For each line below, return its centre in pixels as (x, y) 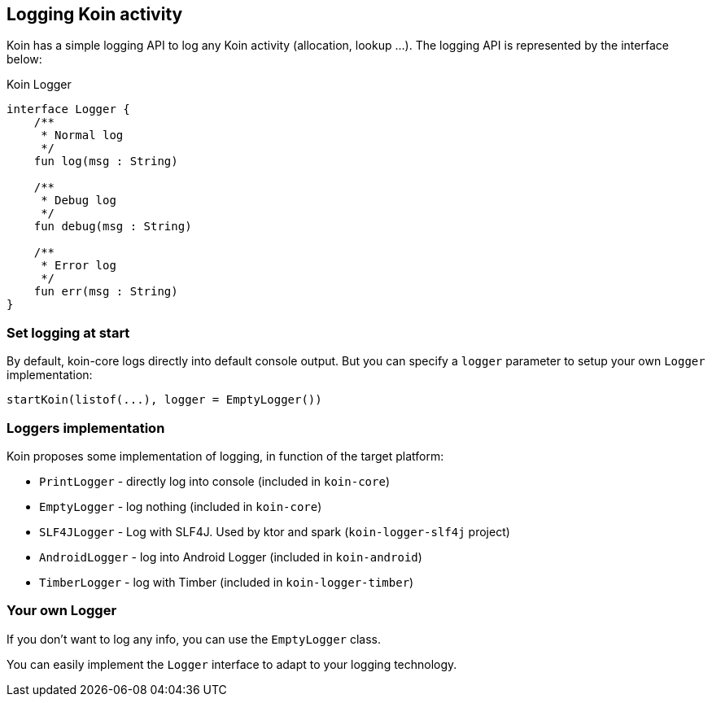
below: (24, 59)
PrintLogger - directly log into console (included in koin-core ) (214, 481)
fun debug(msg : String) (113, 227)
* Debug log (79, 201)
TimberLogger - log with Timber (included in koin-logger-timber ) (227, 582)
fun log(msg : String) (106, 162)
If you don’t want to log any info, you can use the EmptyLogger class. (194, 639)
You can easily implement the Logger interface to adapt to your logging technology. (232, 664)
